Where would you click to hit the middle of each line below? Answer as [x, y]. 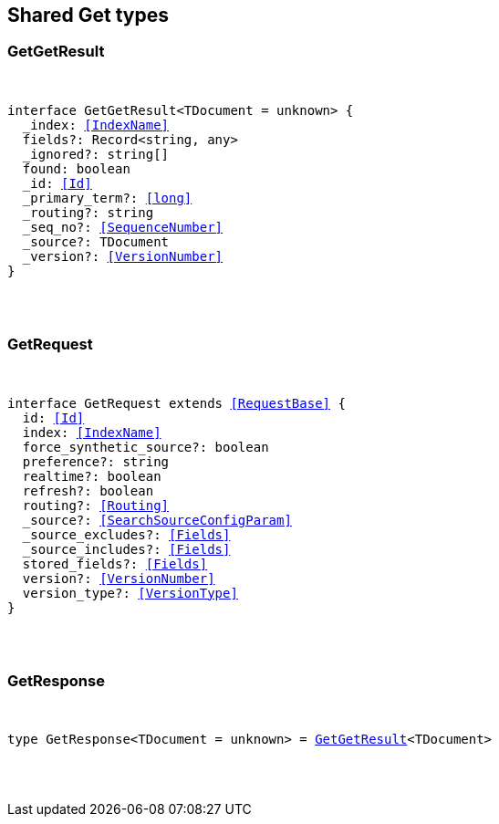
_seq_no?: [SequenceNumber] [123, 227]
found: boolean [76, 168]
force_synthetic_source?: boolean [146, 447]
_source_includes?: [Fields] [126, 549]
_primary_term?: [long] [107, 198]
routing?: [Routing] [96, 505]
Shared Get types [88, 15]
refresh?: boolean [88, 490]
